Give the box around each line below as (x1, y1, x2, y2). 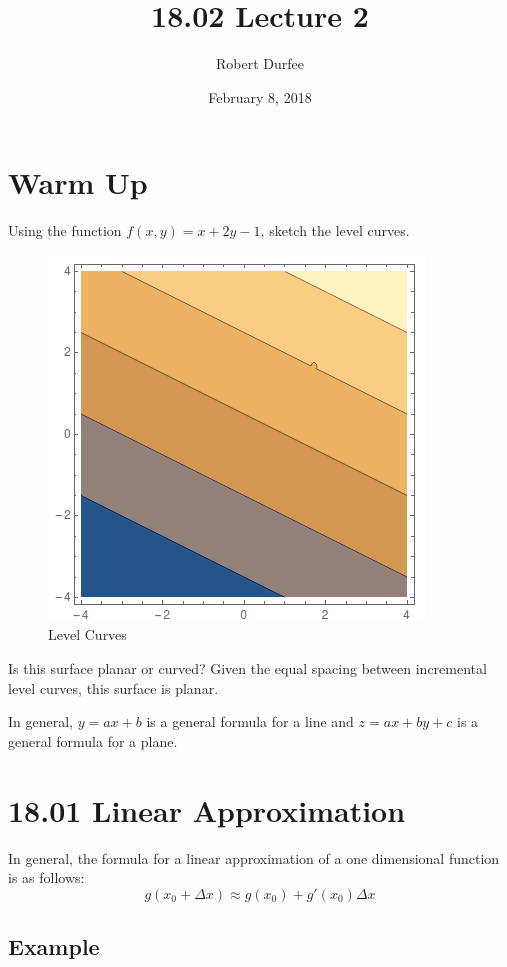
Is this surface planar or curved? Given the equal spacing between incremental (8, 658, 487, 679)
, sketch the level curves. (260, 220, 410, 241)
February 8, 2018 (208, 86, 312, 107)
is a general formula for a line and (146, 711, 354, 732)
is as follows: (8, 867, 85, 888)
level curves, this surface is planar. (8, 677, 219, 698)
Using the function (8, 220, 122, 241)
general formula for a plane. (8, 730, 178, 751)
